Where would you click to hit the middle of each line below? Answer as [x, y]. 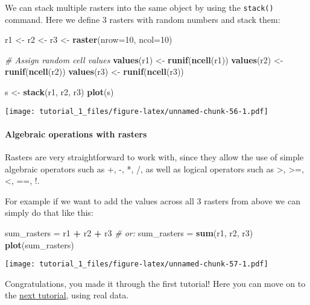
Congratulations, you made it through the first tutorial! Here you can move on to [155, 283]
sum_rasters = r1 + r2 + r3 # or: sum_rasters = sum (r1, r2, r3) [129, 233]
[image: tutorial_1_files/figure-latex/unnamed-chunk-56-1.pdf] [137, 111]
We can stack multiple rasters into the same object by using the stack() [139, 7]
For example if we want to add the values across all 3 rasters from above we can [153, 200]
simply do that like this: [49, 212]
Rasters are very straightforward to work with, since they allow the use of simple [154, 157]
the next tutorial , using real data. [67, 295]
